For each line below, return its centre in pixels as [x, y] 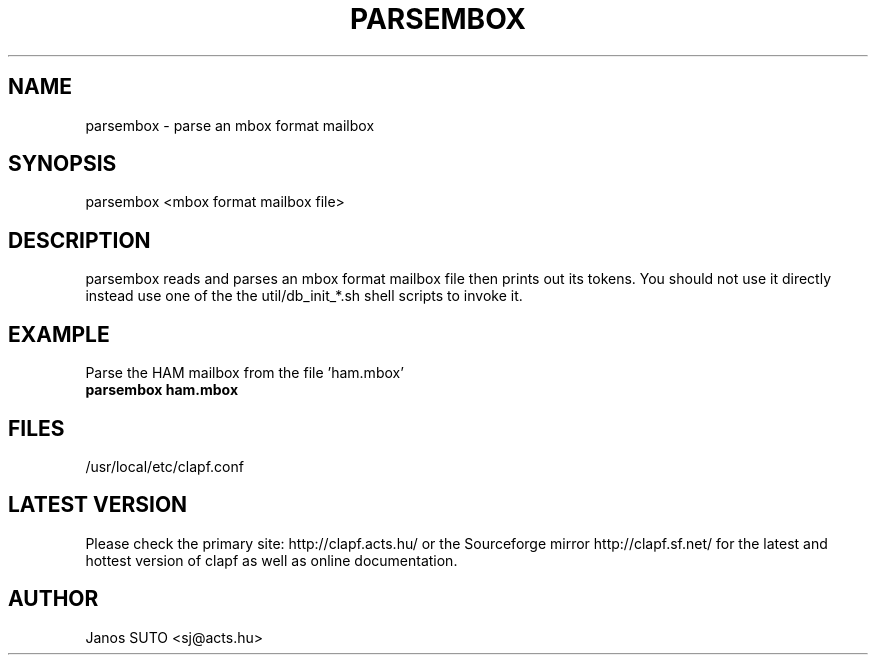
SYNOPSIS [62, 164]
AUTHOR [53, 599]
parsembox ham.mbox [162, 390]
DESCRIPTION [79, 240]
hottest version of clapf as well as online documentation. [271, 560]
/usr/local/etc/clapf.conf [164, 466]
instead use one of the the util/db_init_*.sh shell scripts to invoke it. [304, 296]
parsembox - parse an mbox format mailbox [230, 125]
